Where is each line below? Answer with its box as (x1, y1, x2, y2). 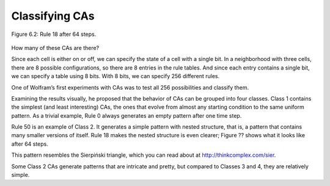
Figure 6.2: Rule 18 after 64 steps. (11, 30, 97, 38)
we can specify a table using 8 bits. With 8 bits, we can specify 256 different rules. (11, 73, 220, 80)
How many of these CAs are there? (11, 44, 100, 51)
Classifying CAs (11, 9, 95, 23)
